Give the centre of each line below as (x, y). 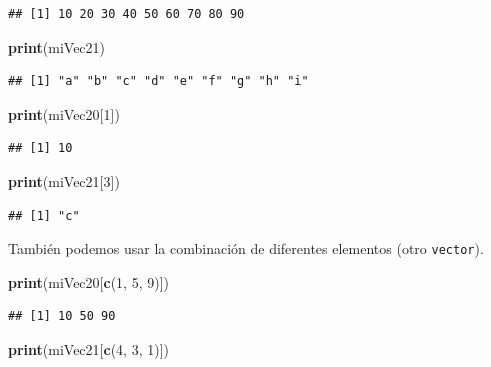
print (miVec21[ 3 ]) (64, 180)
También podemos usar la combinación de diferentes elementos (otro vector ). (246, 248)
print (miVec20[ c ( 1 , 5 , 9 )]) (89, 281)
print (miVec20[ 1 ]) (64, 113)
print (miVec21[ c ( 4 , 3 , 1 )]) (89, 349)
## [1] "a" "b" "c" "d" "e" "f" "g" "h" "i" (158, 81)
